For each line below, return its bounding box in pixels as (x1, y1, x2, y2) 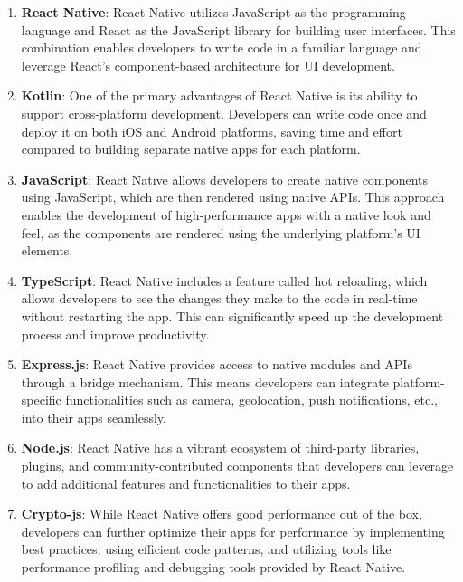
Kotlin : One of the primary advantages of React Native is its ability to (21, 86, 418, 105)
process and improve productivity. (21, 324, 210, 343)
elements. (21, 241, 73, 260)
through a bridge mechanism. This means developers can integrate (21, 372, 389, 391)
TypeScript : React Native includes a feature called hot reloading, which (21, 271, 428, 290)
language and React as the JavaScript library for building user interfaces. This (21, 20, 456, 39)
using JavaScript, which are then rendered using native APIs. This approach (21, 187, 445, 206)
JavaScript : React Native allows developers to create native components (21, 169, 429, 188)
